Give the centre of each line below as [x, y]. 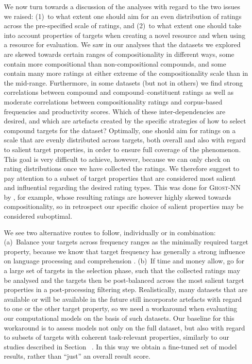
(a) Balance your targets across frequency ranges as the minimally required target [126, 242]
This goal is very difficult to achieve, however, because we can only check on [117, 159]
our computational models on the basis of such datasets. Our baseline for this [119, 318]
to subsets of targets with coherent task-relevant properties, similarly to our [117, 337]
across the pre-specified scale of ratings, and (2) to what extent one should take [123, 26]
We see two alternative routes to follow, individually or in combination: [110, 232]
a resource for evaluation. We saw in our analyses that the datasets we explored [122, 44]
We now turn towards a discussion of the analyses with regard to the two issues [122, 6]
